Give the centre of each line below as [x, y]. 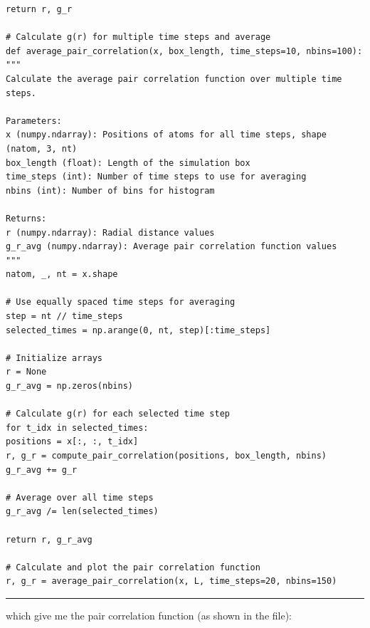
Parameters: [34, 121]
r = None [26, 372]
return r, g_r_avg [49, 539]
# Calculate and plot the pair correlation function [133, 567]
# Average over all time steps [80, 497]
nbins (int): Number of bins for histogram [110, 190]
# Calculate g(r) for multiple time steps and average [138, 37]
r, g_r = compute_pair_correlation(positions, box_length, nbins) [166, 456]
